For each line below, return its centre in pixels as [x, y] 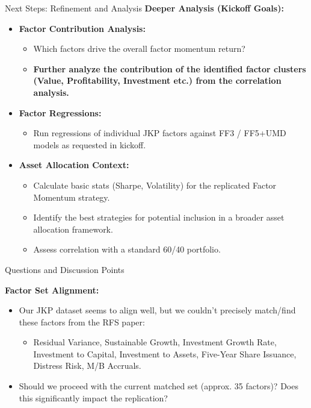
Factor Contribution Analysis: [82, 28]
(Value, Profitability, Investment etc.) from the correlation [157, 80]
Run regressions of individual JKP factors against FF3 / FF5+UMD [160, 133]
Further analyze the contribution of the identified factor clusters [170, 68]
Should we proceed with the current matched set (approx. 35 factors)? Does [159, 386]
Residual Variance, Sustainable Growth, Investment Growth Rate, [155, 342]
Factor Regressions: [60, 112]
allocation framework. [73, 229]
